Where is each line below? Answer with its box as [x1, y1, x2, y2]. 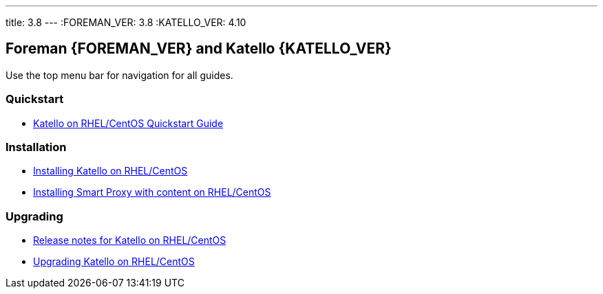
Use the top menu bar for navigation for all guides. [6, 69, 233, 81]
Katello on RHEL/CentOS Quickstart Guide [33, 117, 224, 129]
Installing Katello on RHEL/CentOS [33, 165, 188, 177]
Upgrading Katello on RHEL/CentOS [33, 256, 195, 268]
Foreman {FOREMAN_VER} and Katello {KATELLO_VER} [6, 40, 392, 58]
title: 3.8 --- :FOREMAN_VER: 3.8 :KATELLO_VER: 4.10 [6, 16, 246, 28]
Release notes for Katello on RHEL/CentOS [33, 234, 226, 247]
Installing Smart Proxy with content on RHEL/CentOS [33, 186, 271, 199]
